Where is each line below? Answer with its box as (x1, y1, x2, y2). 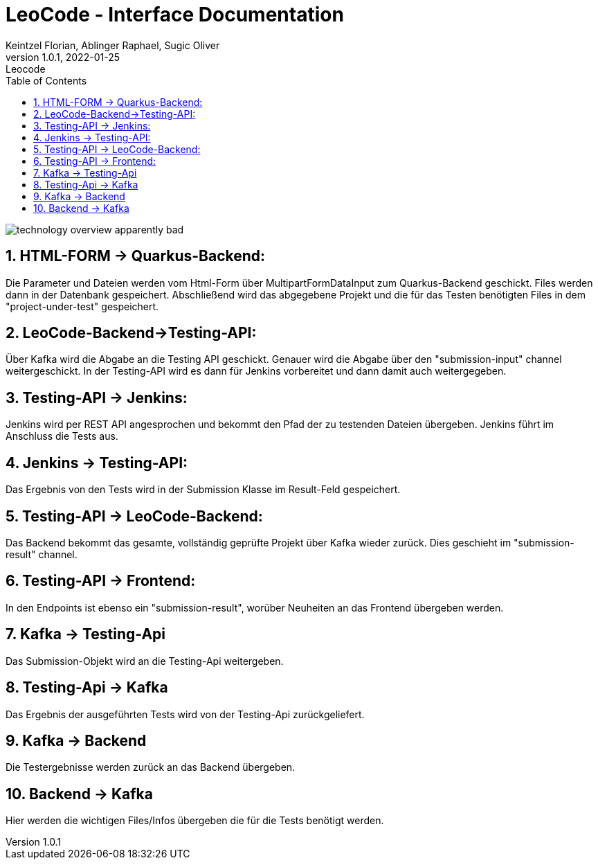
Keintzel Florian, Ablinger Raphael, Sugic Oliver (6, 39, 220, 51)
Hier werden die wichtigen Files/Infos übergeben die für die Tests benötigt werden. (6, 814, 384, 827)
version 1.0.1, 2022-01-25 (6, 51, 120, 63)
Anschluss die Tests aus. (6, 430, 118, 443)
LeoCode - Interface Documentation (6, 3, 344, 26)
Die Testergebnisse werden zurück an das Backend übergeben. (6, 761, 296, 774)
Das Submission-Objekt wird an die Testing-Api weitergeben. (6, 654, 284, 667)
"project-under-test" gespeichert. (6, 300, 159, 312)
